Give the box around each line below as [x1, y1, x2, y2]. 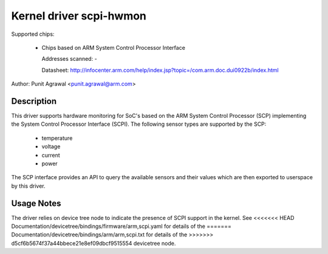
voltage [41, 143, 61, 150]
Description [11, 96, 57, 106]
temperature [41, 134, 73, 142]
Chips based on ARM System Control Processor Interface [41, 44, 185, 51]
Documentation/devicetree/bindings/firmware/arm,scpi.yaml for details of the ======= [11, 222, 232, 230]
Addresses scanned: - [41, 55, 97, 63]
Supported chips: [11, 30, 55, 38]
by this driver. [11, 182, 46, 190]
